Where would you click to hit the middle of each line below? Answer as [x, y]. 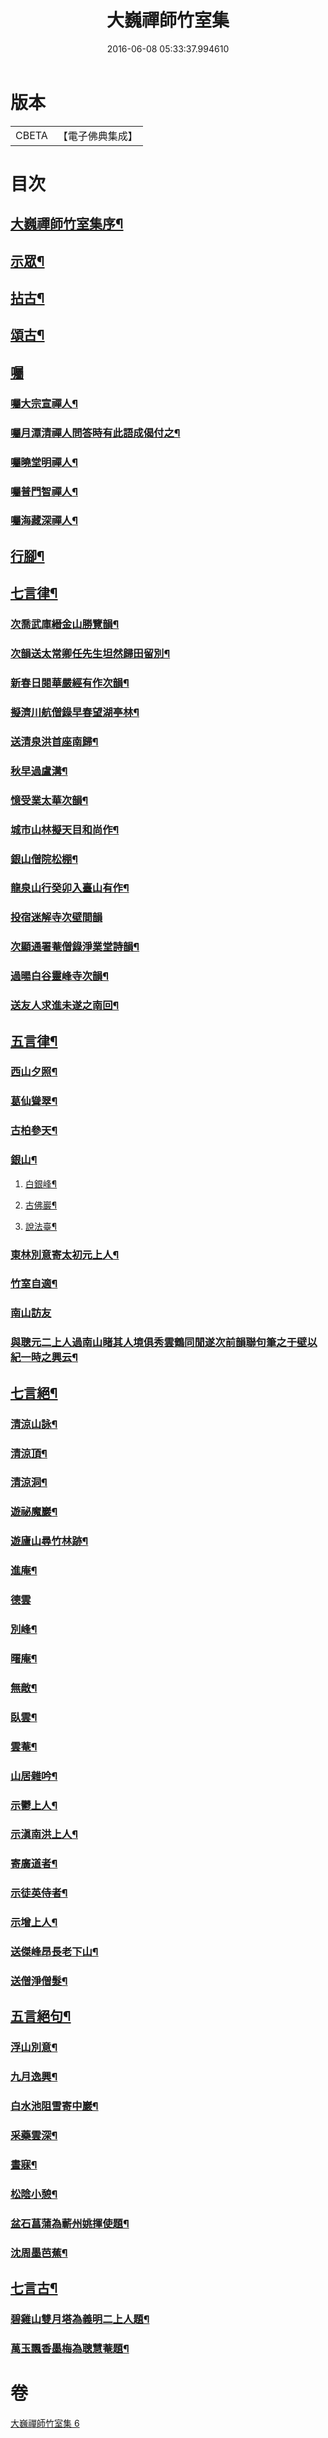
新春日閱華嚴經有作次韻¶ [70, 683]
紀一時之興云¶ [44, 1358]
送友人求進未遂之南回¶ [65, 1006]
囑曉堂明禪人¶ [44, 462]
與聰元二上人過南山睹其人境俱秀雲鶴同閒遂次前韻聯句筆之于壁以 [164, 1343]
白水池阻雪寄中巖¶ [54, 2106]
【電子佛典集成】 [97, 136]
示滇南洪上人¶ [44, 1834]
